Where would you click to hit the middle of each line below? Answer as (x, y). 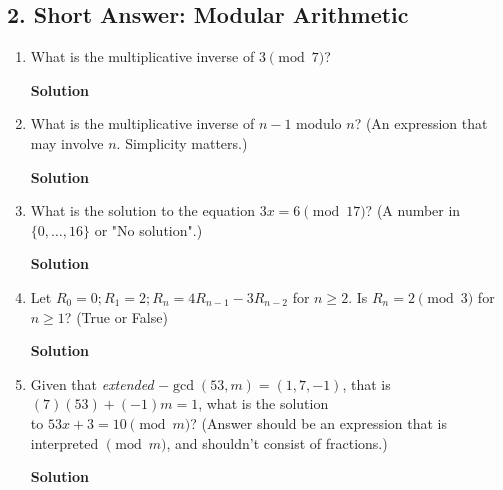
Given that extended (92, 383)
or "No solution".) (148, 229)
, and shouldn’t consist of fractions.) (277, 442)
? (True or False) (116, 316)
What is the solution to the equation (142, 210)
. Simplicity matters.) (182, 142)
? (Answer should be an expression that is (319, 422)
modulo (319, 123)
